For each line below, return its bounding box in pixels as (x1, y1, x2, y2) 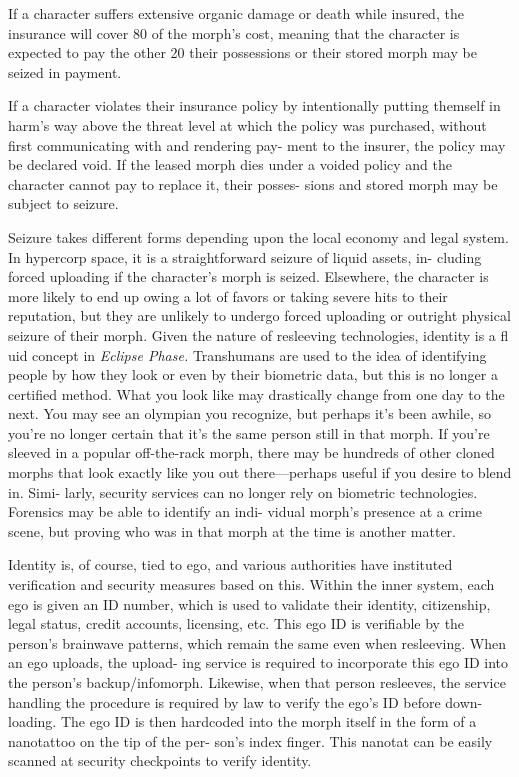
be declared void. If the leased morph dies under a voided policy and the (8, 154, 453, 175)
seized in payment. (8, 61, 122, 82)
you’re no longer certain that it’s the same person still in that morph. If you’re (8, 422, 490, 443)
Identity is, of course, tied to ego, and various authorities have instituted (8, 554, 453, 575)
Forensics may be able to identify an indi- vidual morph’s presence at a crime (8, 501, 482, 522)
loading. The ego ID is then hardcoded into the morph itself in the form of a (8, 711, 477, 732)
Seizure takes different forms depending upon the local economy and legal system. (8, 226, 509, 247)
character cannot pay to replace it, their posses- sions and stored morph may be (8, 173, 498, 194)
